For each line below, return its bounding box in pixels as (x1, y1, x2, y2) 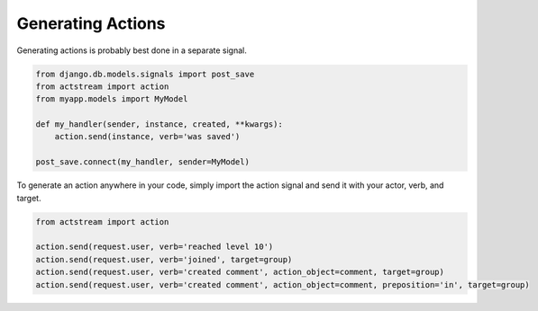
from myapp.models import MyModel (35, 94, 188, 104)
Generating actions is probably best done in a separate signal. (16, 45, 247, 56)
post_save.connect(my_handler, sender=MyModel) (35, 157, 250, 167)
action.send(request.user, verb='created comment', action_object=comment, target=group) (35, 267, 445, 278)
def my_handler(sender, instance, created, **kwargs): (35, 120, 283, 129)
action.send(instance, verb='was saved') (54, 131, 241, 142)
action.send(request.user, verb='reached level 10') (35, 242, 274, 252)
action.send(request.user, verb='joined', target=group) (35, 254, 293, 264)
